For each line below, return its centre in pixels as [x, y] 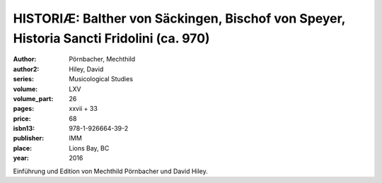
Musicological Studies [101, 79]
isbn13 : [24, 129]
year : [21, 158]
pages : [24, 109]
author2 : [26, 69]
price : [22, 118]
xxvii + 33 [83, 109]
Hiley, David [86, 69]
